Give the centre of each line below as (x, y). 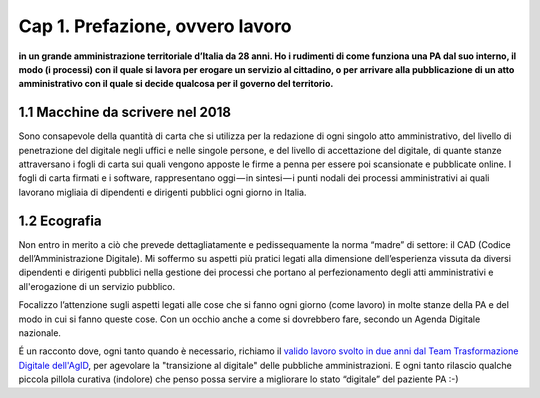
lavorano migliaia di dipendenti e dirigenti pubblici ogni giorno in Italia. (162, 192)
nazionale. (40, 333)
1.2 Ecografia (60, 220)
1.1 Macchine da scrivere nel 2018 (125, 112)
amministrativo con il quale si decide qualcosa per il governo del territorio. (176, 84)
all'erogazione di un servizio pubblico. (96, 286)
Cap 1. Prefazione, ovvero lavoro (155, 26)
